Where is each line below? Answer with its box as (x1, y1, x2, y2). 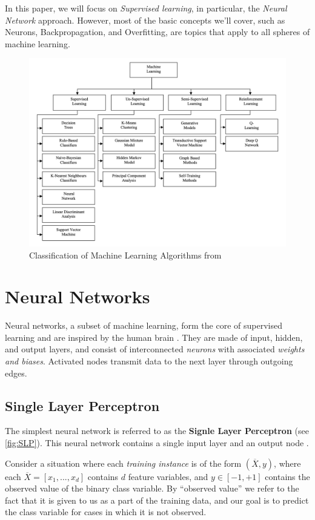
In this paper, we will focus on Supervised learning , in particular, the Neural (5, 2, 287, 14)
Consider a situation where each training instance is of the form (5, 456, 242, 469)
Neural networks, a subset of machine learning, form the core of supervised (5, 319, 282, 332)
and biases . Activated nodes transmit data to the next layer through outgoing (5, 355, 293, 367)
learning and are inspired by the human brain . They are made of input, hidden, (5, 331, 303, 343)
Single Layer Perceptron (5, 396, 160, 415)
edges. (5, 366, 27, 379)
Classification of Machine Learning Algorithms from (29, 248, 222, 261)
